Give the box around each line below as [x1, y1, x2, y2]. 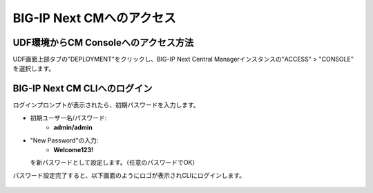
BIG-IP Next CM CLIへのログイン [12, 83, 153, 95]
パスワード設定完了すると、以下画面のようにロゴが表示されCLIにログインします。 [12, 171, 245, 179]
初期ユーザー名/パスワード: [30, 113, 107, 122]
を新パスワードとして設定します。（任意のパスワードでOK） [30, 158, 199, 167]
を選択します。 [12, 64, 55, 73]
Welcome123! [53, 145, 94, 154]
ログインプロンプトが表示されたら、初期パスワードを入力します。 [12, 101, 200, 109]
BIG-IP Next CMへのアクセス [12, 10, 176, 26]
